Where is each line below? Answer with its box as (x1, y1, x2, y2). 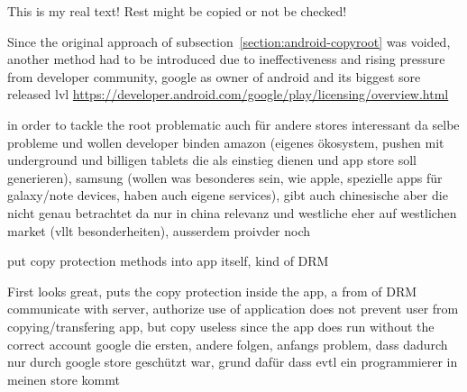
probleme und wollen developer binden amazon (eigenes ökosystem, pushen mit (7, 132, 444, 151)
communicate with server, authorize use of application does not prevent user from (7, 299, 459, 318)
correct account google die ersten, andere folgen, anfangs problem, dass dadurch (7, 334, 448, 353)
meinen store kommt (7, 369, 120, 388)
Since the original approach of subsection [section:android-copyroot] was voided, (7, 32, 451, 50)
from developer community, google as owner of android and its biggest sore (7, 67, 421, 86)
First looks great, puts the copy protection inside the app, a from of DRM (7, 281, 417, 300)
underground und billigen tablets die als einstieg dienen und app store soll (7, 150, 417, 169)
